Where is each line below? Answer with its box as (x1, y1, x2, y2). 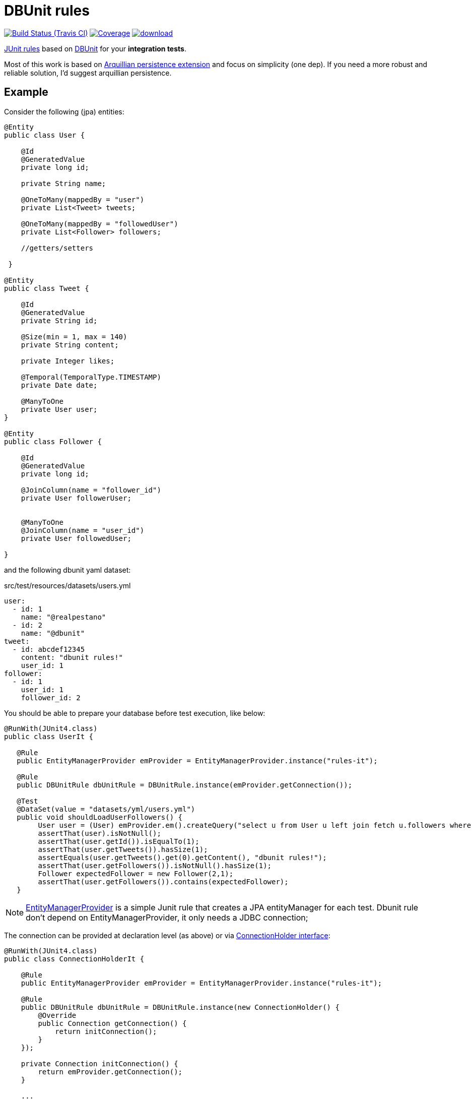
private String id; (21, 316, 98, 325)
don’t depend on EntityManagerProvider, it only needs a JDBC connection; (26, 912, 308, 923)
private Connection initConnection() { (21, 1059, 178, 1068)
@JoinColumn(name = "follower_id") (21, 485, 161, 494)
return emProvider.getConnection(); (38, 1067, 183, 1076)
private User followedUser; (21, 534, 131, 542)
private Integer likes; (21, 356, 115, 365)
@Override (38, 1011, 77, 1019)
